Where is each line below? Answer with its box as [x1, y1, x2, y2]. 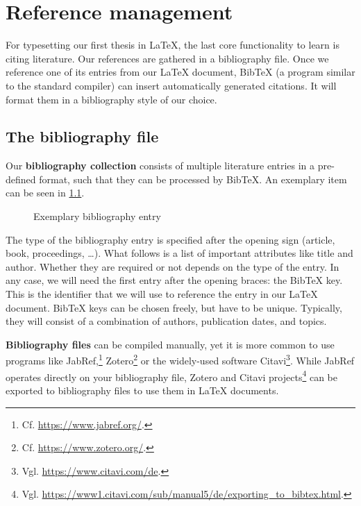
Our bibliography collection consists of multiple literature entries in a [6, 158, 315, 173]
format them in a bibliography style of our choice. [6, 92, 217, 106]
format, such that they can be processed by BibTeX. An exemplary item [39, 171, 347, 186]
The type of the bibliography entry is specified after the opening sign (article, [6, 232, 335, 246]
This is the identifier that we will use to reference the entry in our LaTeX [6, 287, 318, 301]
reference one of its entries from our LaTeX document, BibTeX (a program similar [6, 65, 355, 79]
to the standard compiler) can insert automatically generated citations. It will [6, 78, 337, 92]
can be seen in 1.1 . [6, 185, 85, 200]
